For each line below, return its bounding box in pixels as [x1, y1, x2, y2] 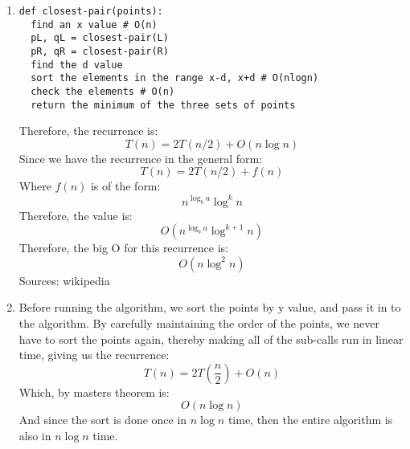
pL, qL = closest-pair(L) [31, 32, 169, 44]
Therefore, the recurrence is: [18, 122, 158, 139]
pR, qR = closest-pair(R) [31, 45, 169, 57]
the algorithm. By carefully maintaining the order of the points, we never [18, 314, 379, 331]
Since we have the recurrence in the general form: [18, 149, 263, 166]
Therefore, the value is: [18, 206, 133, 223]
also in [18, 427, 51, 443]
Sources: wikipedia [18, 271, 110, 288]
